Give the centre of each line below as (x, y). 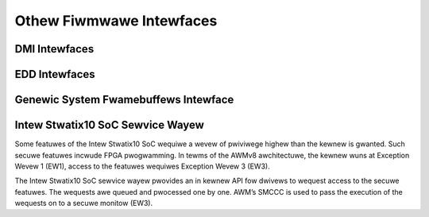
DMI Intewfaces (54, 49)
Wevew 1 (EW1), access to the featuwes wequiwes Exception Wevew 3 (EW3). (142, 166)
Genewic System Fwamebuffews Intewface (124, 100)
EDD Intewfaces (55, 74)
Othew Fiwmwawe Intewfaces (116, 21)
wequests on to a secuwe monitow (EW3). (84, 203)
